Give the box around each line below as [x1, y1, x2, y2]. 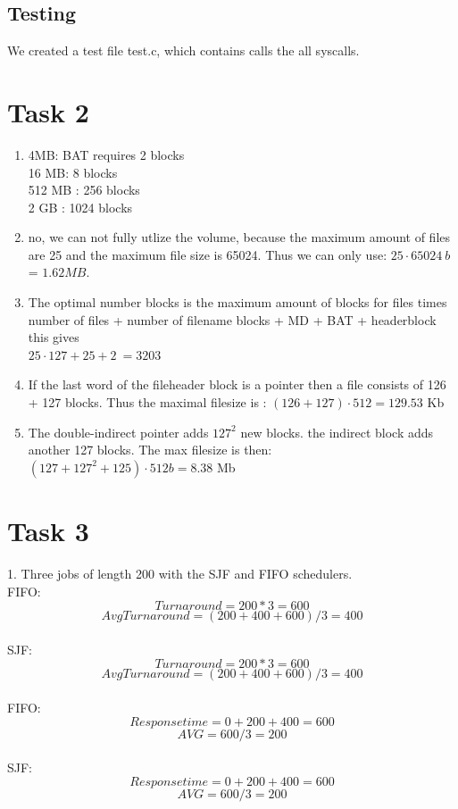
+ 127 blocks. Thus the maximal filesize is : [28, 393, 267, 412]
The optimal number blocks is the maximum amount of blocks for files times [28, 293, 447, 312]
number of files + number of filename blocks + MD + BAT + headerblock [28, 310, 437, 329]
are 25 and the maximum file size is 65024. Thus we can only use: [28, 245, 387, 263]
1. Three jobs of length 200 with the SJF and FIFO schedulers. [7, 563, 353, 582]
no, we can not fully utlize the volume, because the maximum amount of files [28, 228, 451, 246]
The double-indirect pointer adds [28, 422, 209, 441]
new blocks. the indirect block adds [240, 422, 434, 441]
